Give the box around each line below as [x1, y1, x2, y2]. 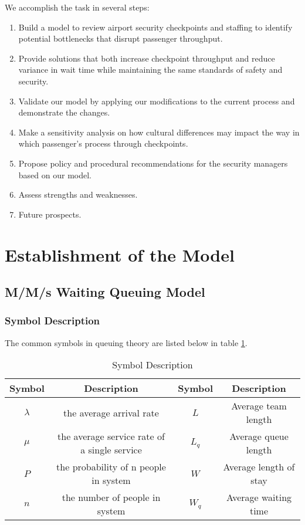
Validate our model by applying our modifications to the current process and [18, 94, 295, 107]
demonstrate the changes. [18, 106, 110, 118]
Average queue [229, 429, 289, 443]
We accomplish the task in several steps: [5, 1, 150, 13]
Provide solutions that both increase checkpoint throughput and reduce [18, 52, 275, 64]
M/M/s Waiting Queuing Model [5, 283, 205, 301]
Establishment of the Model [5, 242, 235, 266]
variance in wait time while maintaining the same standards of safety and [18, 63, 283, 76]
